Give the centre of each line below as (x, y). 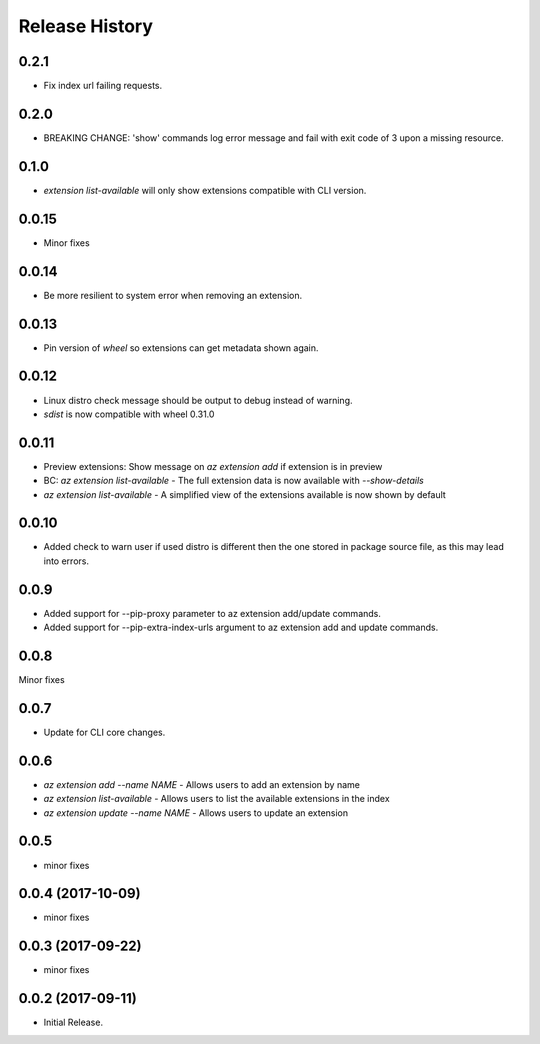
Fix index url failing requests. (103, 86)
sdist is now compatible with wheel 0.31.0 (129, 414)
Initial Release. (73, 1022)
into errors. (66, 561)
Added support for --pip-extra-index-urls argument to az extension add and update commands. (241, 627)
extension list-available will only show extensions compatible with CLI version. (205, 190)
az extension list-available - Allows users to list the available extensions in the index (216, 799)
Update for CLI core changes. (104, 732)
